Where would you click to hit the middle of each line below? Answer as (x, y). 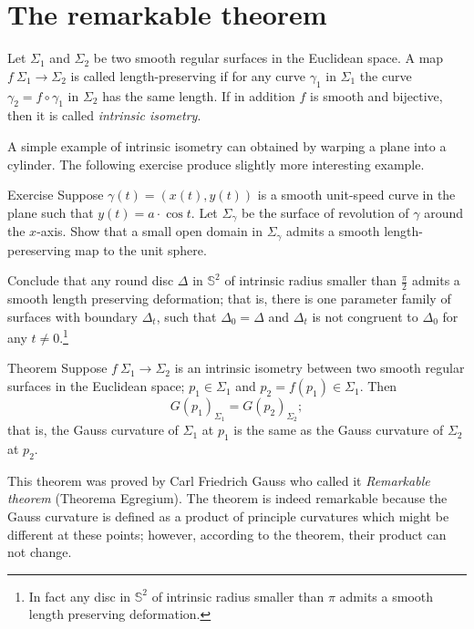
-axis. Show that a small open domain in (150, 231)
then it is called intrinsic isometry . (104, 115)
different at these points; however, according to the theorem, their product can (227, 534)
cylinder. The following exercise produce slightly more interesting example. (216, 164)
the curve (386, 75)
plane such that (51, 212)
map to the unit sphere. (141, 249)
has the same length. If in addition (199, 95)
